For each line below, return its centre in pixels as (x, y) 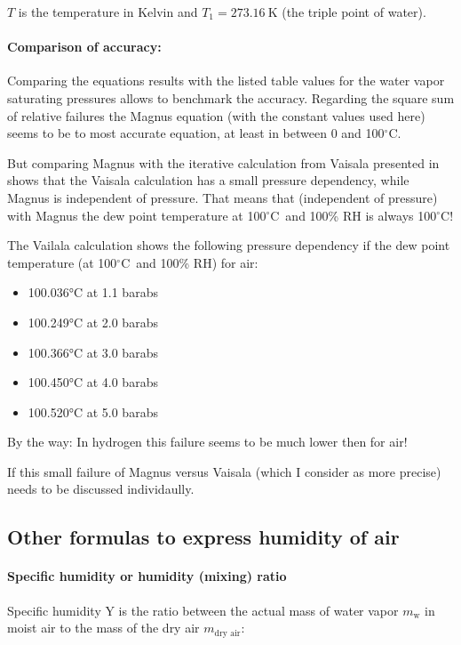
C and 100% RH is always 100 (354, 215)
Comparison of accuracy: (84, 47)
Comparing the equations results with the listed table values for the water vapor (226, 81)
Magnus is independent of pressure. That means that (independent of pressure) (223, 197)
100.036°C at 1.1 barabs (93, 292)
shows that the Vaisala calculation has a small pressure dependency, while (208, 180)
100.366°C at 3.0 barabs (93, 352)
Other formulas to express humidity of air (203, 537)
